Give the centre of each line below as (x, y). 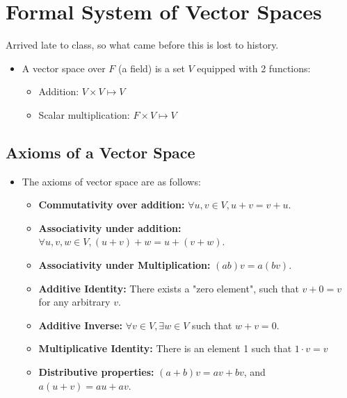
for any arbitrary (74, 302)
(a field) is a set (152, 68)
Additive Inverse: (81, 325)
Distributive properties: (96, 372)
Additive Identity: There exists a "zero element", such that (169, 288)
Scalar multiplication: (84, 114)
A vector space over (64, 68)
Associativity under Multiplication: (124, 265)
